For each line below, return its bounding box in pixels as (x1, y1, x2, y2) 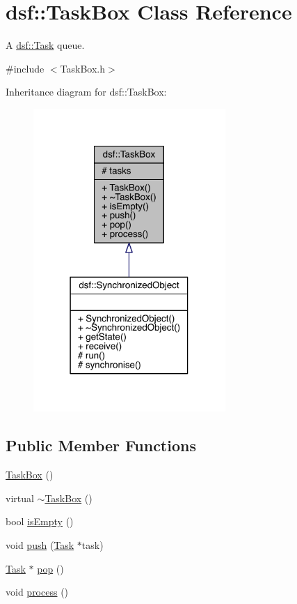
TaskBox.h (60, 61, 106, 75)
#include (6, 61, 45, 75)
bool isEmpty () (6, 514, 74, 529)
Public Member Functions (6, 435, 196, 456)
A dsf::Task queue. (6, 38, 85, 52)
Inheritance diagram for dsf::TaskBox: (6, 84, 167, 99)
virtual (6, 490, 34, 505)
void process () (6, 584, 69, 599)
